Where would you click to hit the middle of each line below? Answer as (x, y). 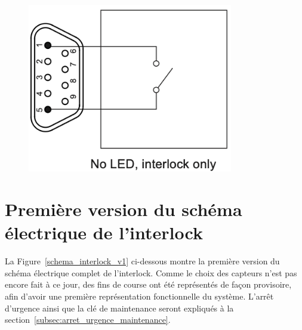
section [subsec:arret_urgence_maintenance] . (88, 320)
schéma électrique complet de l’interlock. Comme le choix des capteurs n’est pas (151, 272)
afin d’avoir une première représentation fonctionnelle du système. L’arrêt (139, 296)
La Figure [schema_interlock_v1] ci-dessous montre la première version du (142, 261)
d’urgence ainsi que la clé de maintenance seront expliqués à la (119, 308)
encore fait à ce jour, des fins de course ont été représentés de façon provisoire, (148, 284)
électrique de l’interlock (104, 232)
